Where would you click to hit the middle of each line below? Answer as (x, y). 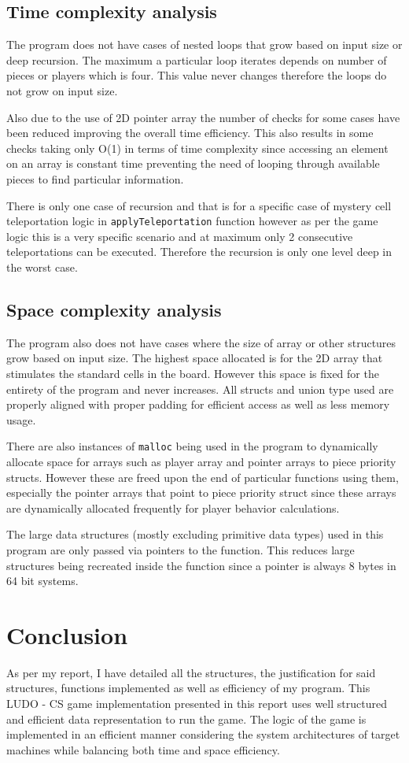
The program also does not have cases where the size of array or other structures (201, 342)
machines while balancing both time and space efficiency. (143, 749)
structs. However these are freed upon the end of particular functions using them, (203, 477)
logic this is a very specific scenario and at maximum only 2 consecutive (180, 236)
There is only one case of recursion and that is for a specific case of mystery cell (199, 205)
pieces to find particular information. (95, 178)
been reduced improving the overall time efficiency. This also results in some (190, 133)
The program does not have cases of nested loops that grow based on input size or (204, 44)
